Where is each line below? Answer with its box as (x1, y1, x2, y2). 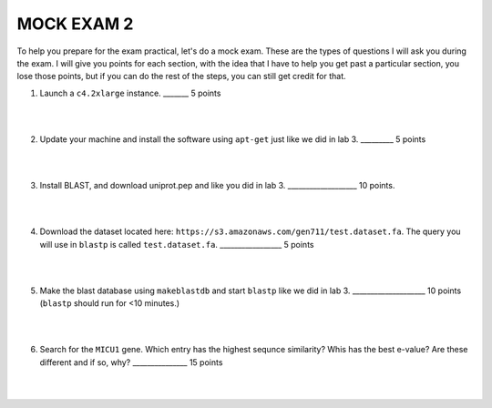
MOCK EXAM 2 (16, 14, 134, 34)
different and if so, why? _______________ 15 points (39, 356, 223, 368)
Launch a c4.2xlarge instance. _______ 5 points (39, 87, 221, 98)
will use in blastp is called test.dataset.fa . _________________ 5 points (39, 239, 314, 250)
